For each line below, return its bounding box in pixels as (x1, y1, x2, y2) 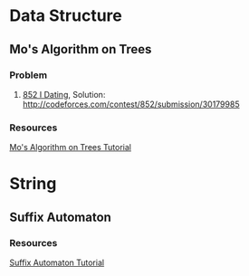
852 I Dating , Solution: (22, 89, 106, 100)
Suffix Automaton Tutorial (9, 257, 105, 268)
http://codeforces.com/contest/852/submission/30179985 (22, 99, 240, 109)
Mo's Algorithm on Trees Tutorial (9, 142, 131, 153)
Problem (9, 69, 48, 81)
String (9, 174, 57, 195)
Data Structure (9, 5, 122, 26)
